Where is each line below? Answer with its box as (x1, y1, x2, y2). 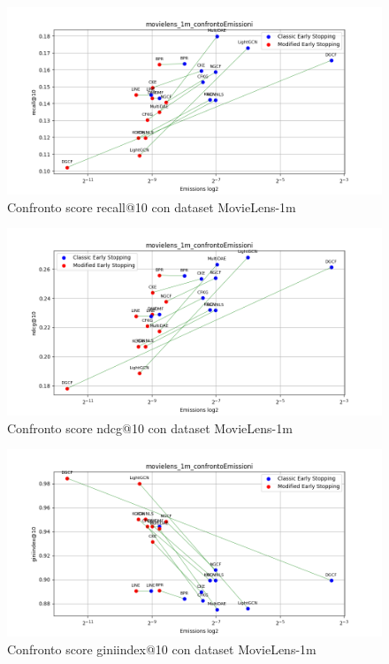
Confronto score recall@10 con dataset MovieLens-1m (7, 197, 296, 216)
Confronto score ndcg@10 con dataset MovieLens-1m (7, 418, 293, 437)
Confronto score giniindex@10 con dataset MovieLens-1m (7, 639, 317, 658)
